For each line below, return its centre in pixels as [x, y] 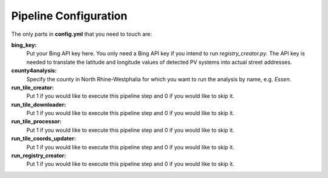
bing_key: [24, 45]
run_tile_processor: [36, 122]
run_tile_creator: [32, 87]
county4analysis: [34, 70]
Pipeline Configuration [69, 16]
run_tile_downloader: [39, 104]
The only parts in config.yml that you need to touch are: [82, 34]
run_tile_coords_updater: [43, 139]
